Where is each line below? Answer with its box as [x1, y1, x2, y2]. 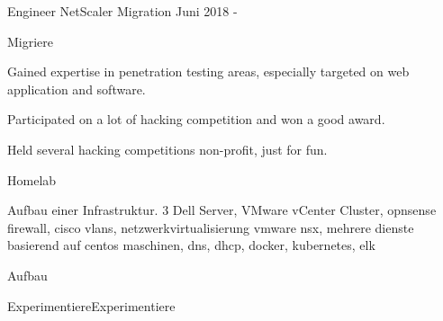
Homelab [7, 170, 57, 189]
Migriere [7, 31, 54, 50]
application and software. [7, 79, 146, 98]
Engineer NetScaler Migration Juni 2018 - [7, 2, 238, 20]
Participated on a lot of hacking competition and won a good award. [7, 110, 385, 129]
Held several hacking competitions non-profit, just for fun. [7, 139, 328, 158]
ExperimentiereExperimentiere [7, 296, 176, 315]
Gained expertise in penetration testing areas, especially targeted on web [7, 62, 410, 81]
